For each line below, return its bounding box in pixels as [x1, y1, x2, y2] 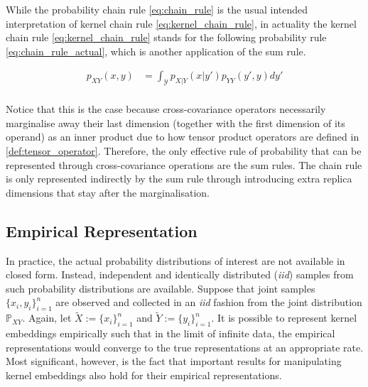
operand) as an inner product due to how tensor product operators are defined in [6, 129, 359, 144]
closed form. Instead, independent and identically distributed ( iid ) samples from [6, 267, 354, 282]
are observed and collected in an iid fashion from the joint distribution [55, 295, 362, 310]
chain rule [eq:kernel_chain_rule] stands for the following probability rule [6, 30, 327, 45]
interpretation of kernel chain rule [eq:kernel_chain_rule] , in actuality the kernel [6, 16, 357, 31]
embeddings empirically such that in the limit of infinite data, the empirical [6, 326, 335, 341]
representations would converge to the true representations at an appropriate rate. [6, 339, 364, 354]
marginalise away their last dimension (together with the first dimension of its [6, 115, 345, 130]
